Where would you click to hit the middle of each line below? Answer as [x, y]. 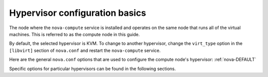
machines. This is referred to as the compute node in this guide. [74, 34]
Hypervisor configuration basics [78, 13]
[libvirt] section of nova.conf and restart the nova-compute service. [85, 50]
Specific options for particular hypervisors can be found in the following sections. [93, 69]
